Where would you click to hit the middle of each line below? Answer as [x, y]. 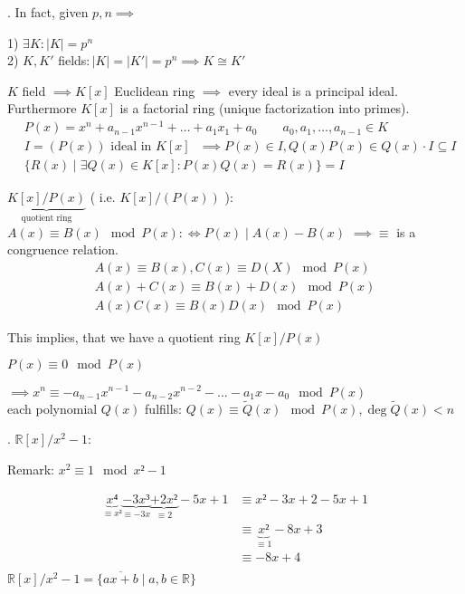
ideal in [131, 147]
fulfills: [164, 408]
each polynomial [52, 408]
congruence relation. [63, 249]
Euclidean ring [155, 90]
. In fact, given [48, 12]
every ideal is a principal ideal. [313, 90]
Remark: [31, 469]
